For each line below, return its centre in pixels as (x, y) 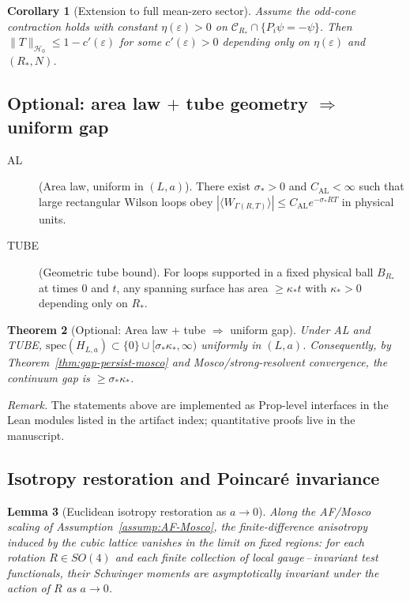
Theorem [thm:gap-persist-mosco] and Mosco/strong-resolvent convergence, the (197, 362)
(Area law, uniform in (91, 186)
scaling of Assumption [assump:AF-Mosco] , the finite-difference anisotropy (188, 526)
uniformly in (231, 345)
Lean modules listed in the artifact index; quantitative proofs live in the (181, 420)
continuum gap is (49, 377)
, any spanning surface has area (192, 287)
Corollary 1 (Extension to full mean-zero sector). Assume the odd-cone (182, 10)
